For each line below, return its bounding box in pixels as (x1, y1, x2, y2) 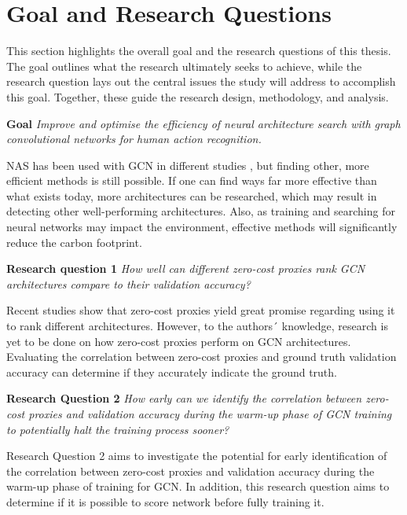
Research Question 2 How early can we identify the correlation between (6, 390, 362, 406)
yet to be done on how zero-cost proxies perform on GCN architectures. (6, 333, 351, 349)
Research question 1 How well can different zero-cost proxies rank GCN (6, 260, 365, 277)
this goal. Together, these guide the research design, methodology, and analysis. (6, 88, 389, 105)
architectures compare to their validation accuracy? (6, 275, 251, 292)
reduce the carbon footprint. (6, 234, 142, 250)
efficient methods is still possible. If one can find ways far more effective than (6, 172, 377, 189)
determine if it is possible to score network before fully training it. (6, 493, 324, 509)
